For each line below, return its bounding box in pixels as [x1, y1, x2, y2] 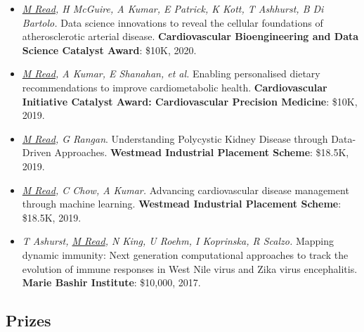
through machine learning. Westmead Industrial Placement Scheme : [22, 196, 342, 211]
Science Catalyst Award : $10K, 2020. [22, 42, 197, 57]
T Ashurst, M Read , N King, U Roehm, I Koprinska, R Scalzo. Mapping [22, 234, 334, 248]
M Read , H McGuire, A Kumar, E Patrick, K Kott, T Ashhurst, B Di [22, 1, 324, 15]
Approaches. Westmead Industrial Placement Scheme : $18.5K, [54, 145, 349, 160]
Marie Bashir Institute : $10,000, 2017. [22, 275, 201, 290]
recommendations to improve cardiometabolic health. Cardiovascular [22, 79, 327, 94]
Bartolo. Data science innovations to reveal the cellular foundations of [22, 15, 323, 30]
